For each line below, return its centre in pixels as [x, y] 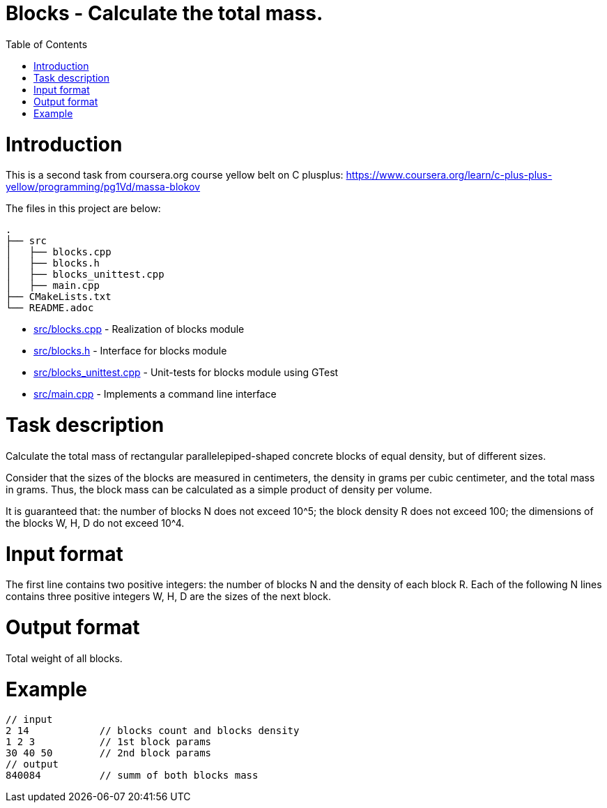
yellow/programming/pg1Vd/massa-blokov [103, 187]
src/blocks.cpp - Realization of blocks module [139, 329]
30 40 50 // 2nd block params [109, 753]
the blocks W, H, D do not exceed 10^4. [95, 523]
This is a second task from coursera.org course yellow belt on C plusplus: [175, 175]
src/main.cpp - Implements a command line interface [155, 394]
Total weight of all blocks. [64, 658]
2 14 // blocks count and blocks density [153, 731]
